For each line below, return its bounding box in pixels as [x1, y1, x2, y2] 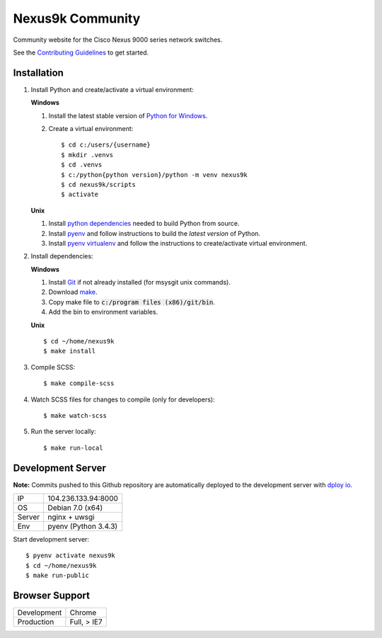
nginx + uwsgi [47, 512, 95, 522]
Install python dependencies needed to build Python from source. [48, 220, 240, 228]
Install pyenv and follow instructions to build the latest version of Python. [48, 229, 261, 237]
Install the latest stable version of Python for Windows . [48, 111, 208, 120]
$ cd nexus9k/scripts [61, 181, 136, 188]
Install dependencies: [30, 252, 93, 261]
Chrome [69, 608, 97, 617]
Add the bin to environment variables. [48, 308, 158, 317]
